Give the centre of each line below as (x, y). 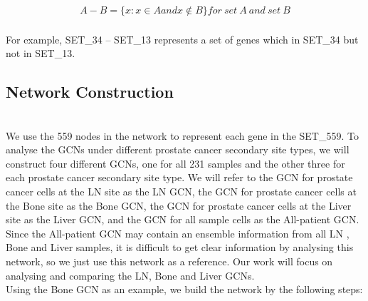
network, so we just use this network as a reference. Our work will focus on (169, 261)
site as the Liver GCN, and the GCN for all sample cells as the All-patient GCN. (183, 219)
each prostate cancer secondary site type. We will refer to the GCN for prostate (179, 177)
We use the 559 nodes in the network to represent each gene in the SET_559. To (182, 135)
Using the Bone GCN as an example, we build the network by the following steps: (184, 289)
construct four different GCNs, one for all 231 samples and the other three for (175, 163)
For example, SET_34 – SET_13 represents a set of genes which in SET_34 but (182, 39)
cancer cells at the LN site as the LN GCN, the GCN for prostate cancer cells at (181, 191)
